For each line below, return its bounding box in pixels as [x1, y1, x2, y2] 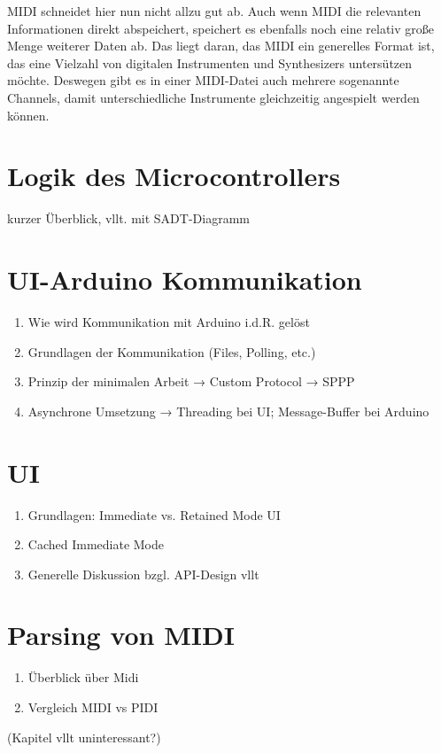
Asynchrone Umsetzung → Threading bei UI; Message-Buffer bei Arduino [27, 401, 429, 420]
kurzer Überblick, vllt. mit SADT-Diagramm [7, 209, 250, 228]
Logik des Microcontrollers [7, 158, 341, 194]
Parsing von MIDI [7, 617, 235, 653]
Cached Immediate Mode [27, 535, 164, 554]
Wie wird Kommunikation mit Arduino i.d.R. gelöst [27, 313, 310, 330]
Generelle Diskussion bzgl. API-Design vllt [27, 564, 259, 583]
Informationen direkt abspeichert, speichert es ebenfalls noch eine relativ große [7, 19, 434, 37]
